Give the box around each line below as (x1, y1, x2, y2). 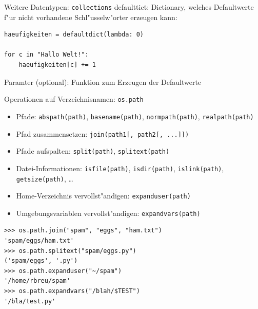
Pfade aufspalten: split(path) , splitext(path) (16, 146, 170, 156)
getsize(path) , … (16, 173, 73, 184)
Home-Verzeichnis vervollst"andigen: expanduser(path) (16, 190, 191, 201)
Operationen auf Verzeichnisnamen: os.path (4, 94, 144, 104)
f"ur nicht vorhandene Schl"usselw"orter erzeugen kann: (4, 11, 177, 22)
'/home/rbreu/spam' (4, 277, 70, 285)
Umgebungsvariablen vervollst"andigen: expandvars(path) (16, 207, 201, 218)
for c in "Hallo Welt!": (4, 51, 89, 59)
